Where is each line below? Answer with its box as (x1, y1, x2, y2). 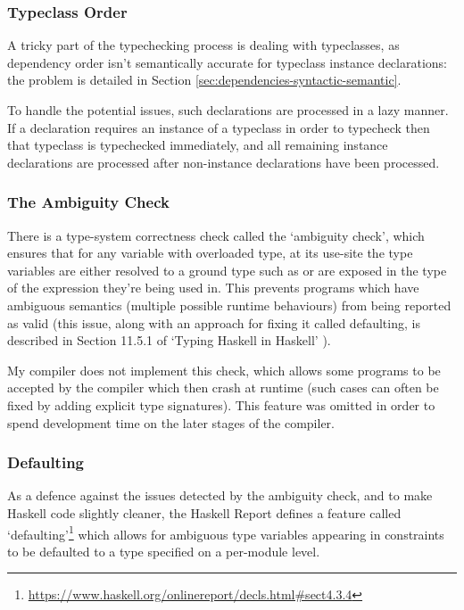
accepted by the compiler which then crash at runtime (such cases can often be (7, 378, 439, 397)
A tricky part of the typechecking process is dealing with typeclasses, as (7, 36, 400, 54)
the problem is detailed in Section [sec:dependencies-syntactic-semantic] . (7, 70, 402, 89)
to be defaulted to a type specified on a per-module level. (7, 541, 320, 560)
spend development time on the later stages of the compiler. (7, 413, 335, 432)
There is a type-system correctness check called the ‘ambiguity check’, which (7, 226, 425, 244)
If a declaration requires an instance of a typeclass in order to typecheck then (7, 118, 430, 136)
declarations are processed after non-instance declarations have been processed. (7, 152, 440, 171)
